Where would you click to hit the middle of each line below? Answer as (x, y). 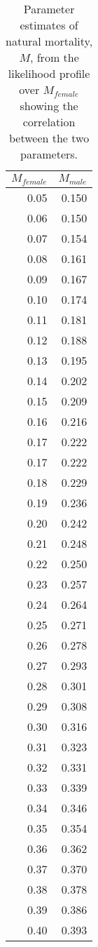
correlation (49, 122)
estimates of (49, 25)
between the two (49, 138)
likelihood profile (49, 73)
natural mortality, (49, 41)
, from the (54, 57)
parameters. (49, 154)
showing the (49, 106)
